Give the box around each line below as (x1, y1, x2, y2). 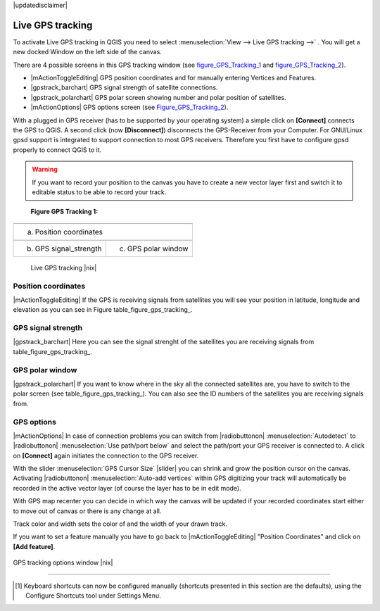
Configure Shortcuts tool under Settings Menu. (25, 591, 161, 600)
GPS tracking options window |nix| (13, 558, 113, 567)
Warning (32, 165, 58, 174)
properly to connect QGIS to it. (13, 145, 102, 154)
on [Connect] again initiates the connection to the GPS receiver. (13, 451, 199, 460)
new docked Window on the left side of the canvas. (13, 48, 162, 56)
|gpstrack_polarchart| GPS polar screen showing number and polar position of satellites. (30, 93, 286, 101)
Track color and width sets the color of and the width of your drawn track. (13, 519, 228, 528)
